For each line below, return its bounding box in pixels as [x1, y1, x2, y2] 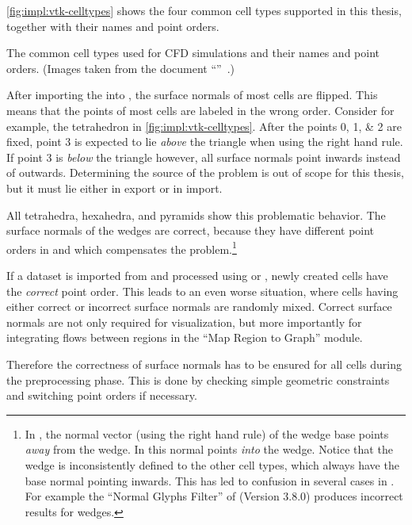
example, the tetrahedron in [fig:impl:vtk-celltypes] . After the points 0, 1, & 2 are [6, 117, 402, 134]
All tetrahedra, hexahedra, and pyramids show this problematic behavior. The [6, 206, 386, 223]
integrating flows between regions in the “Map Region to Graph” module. [6, 329, 363, 346]
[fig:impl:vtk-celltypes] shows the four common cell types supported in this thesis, [6, 2, 402, 18]
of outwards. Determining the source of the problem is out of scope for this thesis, [6, 164, 404, 181]
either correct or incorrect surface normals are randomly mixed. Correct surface [6, 298, 392, 315]
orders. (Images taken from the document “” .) [6, 59, 235, 76]
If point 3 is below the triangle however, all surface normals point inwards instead [6, 148, 401, 165]
